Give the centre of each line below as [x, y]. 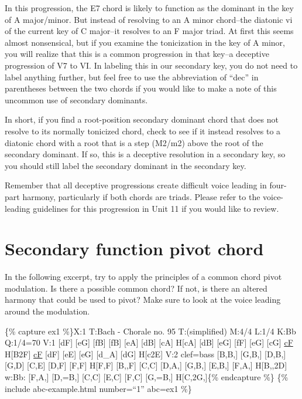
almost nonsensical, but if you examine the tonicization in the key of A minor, [145, 42]
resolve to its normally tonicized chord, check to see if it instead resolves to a [143, 131]
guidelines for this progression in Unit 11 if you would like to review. [156, 208]
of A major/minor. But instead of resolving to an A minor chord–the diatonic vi [149, 19]
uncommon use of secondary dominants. [76, 99]
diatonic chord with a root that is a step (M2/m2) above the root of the [134, 142]
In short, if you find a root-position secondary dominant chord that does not [142, 119]
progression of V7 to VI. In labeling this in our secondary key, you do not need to [151, 65]
